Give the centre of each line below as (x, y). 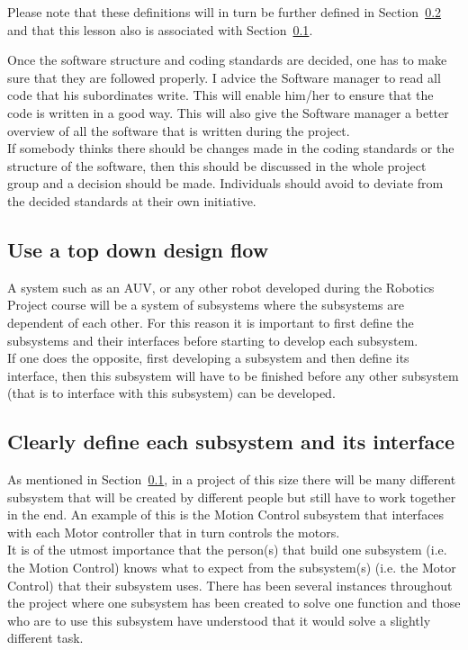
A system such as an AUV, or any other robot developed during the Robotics (221, 287)
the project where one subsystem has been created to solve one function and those (234, 603)
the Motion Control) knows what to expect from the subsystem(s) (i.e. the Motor (232, 568)
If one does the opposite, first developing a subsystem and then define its (208, 358)
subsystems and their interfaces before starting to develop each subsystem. (213, 340)
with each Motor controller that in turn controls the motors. (174, 532)
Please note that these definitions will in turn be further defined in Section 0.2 (225, 12)
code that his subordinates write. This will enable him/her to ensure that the (220, 95)
